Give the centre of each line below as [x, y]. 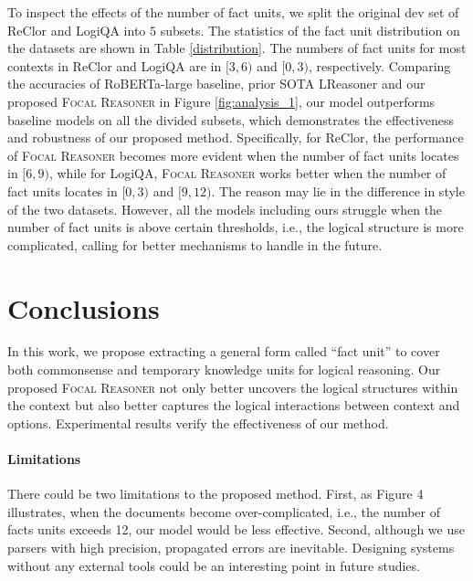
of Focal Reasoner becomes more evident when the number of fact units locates [233, 155]
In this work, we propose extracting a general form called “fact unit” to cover [224, 351]
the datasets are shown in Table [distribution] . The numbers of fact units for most [237, 48]
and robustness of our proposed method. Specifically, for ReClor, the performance [236, 137]
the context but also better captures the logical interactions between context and [234, 405]
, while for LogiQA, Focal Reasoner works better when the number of [247, 173]
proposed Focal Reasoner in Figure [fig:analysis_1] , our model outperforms [221, 101]
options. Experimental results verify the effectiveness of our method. [198, 423]
